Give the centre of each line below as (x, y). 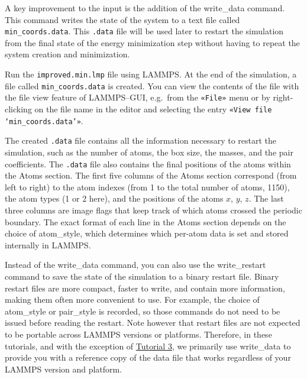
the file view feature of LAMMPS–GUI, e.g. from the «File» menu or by (138, 97)
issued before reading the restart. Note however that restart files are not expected (153, 323)
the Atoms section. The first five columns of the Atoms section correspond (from (151, 175)
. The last (266, 198)
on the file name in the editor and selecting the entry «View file (153, 109)
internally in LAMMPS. (48, 244)
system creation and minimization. (67, 54)
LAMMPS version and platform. (64, 369)
